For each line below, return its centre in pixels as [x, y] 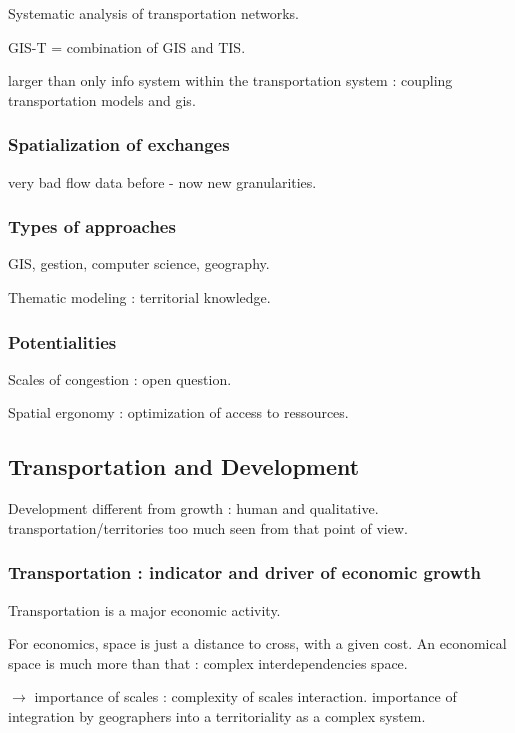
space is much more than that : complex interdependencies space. [208, 662]
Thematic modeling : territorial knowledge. [139, 297]
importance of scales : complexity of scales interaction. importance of [245, 696]
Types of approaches [92, 226]
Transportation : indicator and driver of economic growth [244, 572]
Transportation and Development [184, 466]
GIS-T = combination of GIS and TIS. [127, 46]
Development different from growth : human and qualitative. [193, 508]
